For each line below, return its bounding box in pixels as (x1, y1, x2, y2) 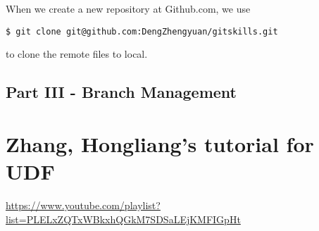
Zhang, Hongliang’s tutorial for (6, 129, 314, 158)
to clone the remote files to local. (6, 46, 148, 61)
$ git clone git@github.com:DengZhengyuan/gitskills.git (6, 26, 278, 37)
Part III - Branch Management (6, 81, 237, 103)
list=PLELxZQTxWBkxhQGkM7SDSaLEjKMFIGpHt (6, 211, 241, 226)
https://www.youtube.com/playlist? (6, 197, 161, 212)
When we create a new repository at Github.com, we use (6, 1, 251, 15)
